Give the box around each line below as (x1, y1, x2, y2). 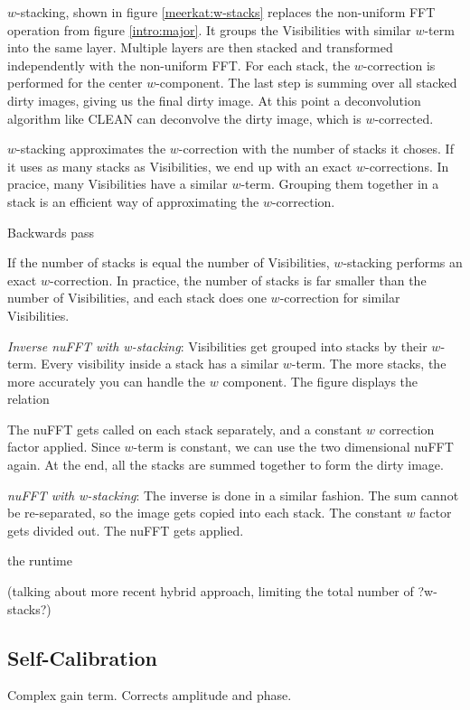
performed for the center (7, 73, 143, 92)
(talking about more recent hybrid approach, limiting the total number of (7, 582, 414, 601)
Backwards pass (7, 222, 95, 241)
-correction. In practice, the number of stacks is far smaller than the (49, 270, 427, 289)
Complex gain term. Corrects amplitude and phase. (7, 686, 292, 705)
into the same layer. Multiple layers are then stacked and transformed (7, 38, 393, 57)
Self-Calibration (7, 643, 157, 671)
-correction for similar (279, 288, 400, 307)
